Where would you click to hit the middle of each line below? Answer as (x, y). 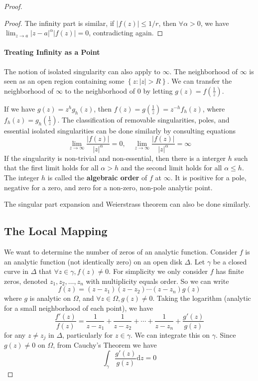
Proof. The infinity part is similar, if (59, 23)
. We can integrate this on (170, 334)
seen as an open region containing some (64, 81)
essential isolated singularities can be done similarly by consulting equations (120, 130)
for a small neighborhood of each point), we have (79, 308)
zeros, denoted (26, 281)
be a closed (230, 261)
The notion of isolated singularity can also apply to (82, 71)
